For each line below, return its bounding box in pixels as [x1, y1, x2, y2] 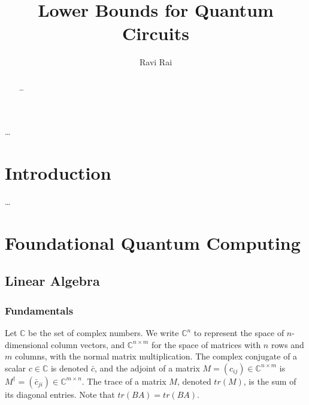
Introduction [5, 161, 111, 185]
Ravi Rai [139, 56, 172, 68]
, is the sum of [243, 374, 296, 387]
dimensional [5, 338, 49, 350]
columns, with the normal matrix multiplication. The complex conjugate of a [14, 350, 298, 362]
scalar [5, 361, 26, 374]
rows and [271, 338, 304, 350]
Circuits [122, 21, 189, 46]
